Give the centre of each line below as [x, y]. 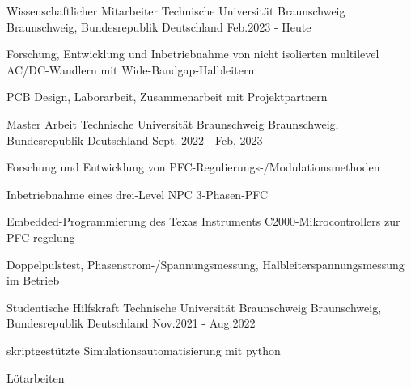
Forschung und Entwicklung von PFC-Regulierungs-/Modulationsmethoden [193, 167]
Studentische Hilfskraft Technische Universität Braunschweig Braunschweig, [194, 307]
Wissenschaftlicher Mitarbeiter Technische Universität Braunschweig [176, 11]
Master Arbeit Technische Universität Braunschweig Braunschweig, [173, 123]
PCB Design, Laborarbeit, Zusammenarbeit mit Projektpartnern [167, 97]
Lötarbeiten [36, 377]
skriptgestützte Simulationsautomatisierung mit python [144, 350]
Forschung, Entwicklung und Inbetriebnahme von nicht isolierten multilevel [193, 54]
